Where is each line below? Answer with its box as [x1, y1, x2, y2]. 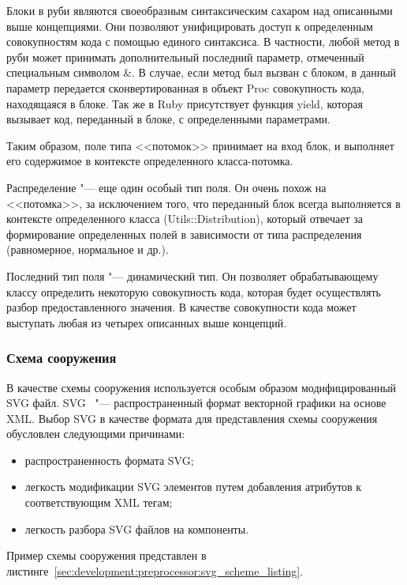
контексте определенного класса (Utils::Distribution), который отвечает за [6, 210, 363, 227]
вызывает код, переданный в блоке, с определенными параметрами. [6, 111, 330, 127]
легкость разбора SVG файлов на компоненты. [24, 520, 249, 537]
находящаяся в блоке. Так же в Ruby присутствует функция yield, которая [6, 95, 363, 111]
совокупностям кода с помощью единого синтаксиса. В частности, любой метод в [6, 33, 400, 50]
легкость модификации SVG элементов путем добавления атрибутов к [24, 478, 362, 495]
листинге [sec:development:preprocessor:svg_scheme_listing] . [6, 562, 304, 579]
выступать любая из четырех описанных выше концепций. [6, 314, 287, 330]
